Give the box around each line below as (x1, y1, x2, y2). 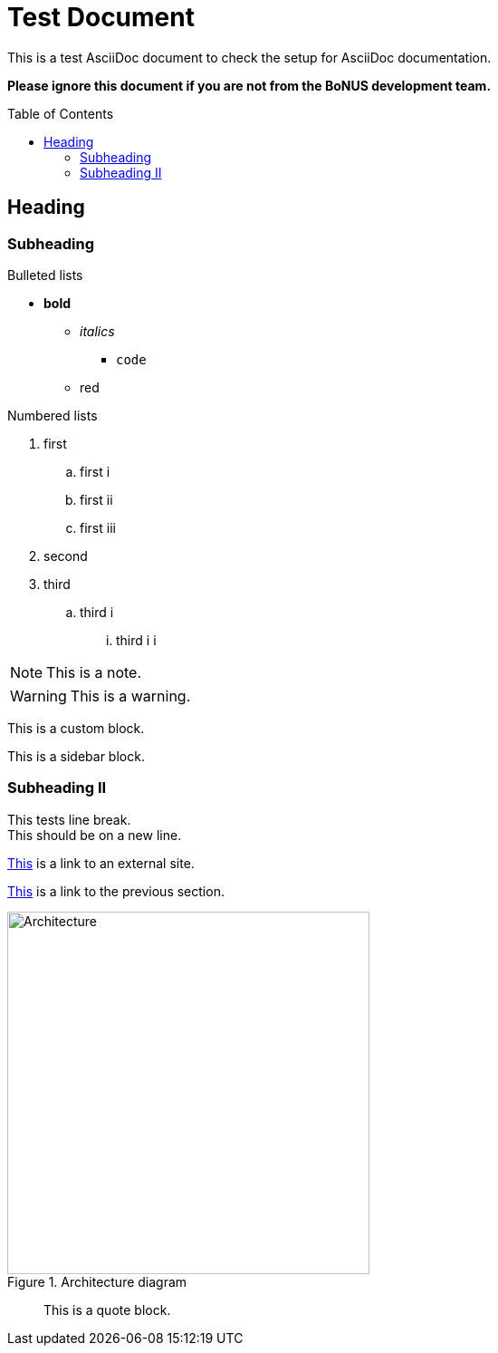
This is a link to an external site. (7, 855, 195, 871)
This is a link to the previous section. (7, 883, 225, 899)
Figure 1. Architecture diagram (7, 1273, 187, 1290)
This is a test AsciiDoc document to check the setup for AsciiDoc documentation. (7, 49, 492, 65)
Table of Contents (7, 105, 114, 121)
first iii (80, 519, 116, 536)
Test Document (7, 2, 195, 33)
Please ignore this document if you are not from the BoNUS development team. (7, 77, 492, 93)
